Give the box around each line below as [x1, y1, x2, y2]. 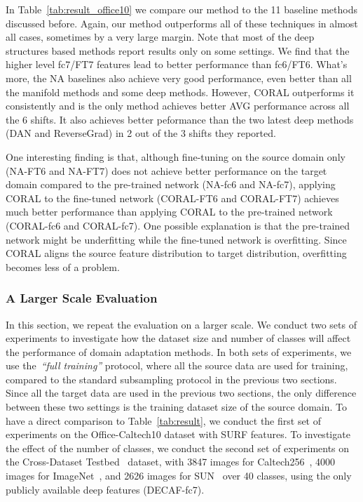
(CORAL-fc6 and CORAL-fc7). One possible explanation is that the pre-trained [6, 218, 350, 232]
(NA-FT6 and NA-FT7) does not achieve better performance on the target [6, 163, 327, 178]
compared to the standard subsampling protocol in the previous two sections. [6, 371, 337, 386]
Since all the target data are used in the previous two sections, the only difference [6, 385, 357, 400]
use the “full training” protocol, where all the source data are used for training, [6, 358, 348, 373]
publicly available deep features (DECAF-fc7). [6, 482, 205, 496]
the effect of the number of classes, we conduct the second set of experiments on [6, 440, 350, 455]
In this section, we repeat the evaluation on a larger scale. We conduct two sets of [6, 317, 357, 331]
